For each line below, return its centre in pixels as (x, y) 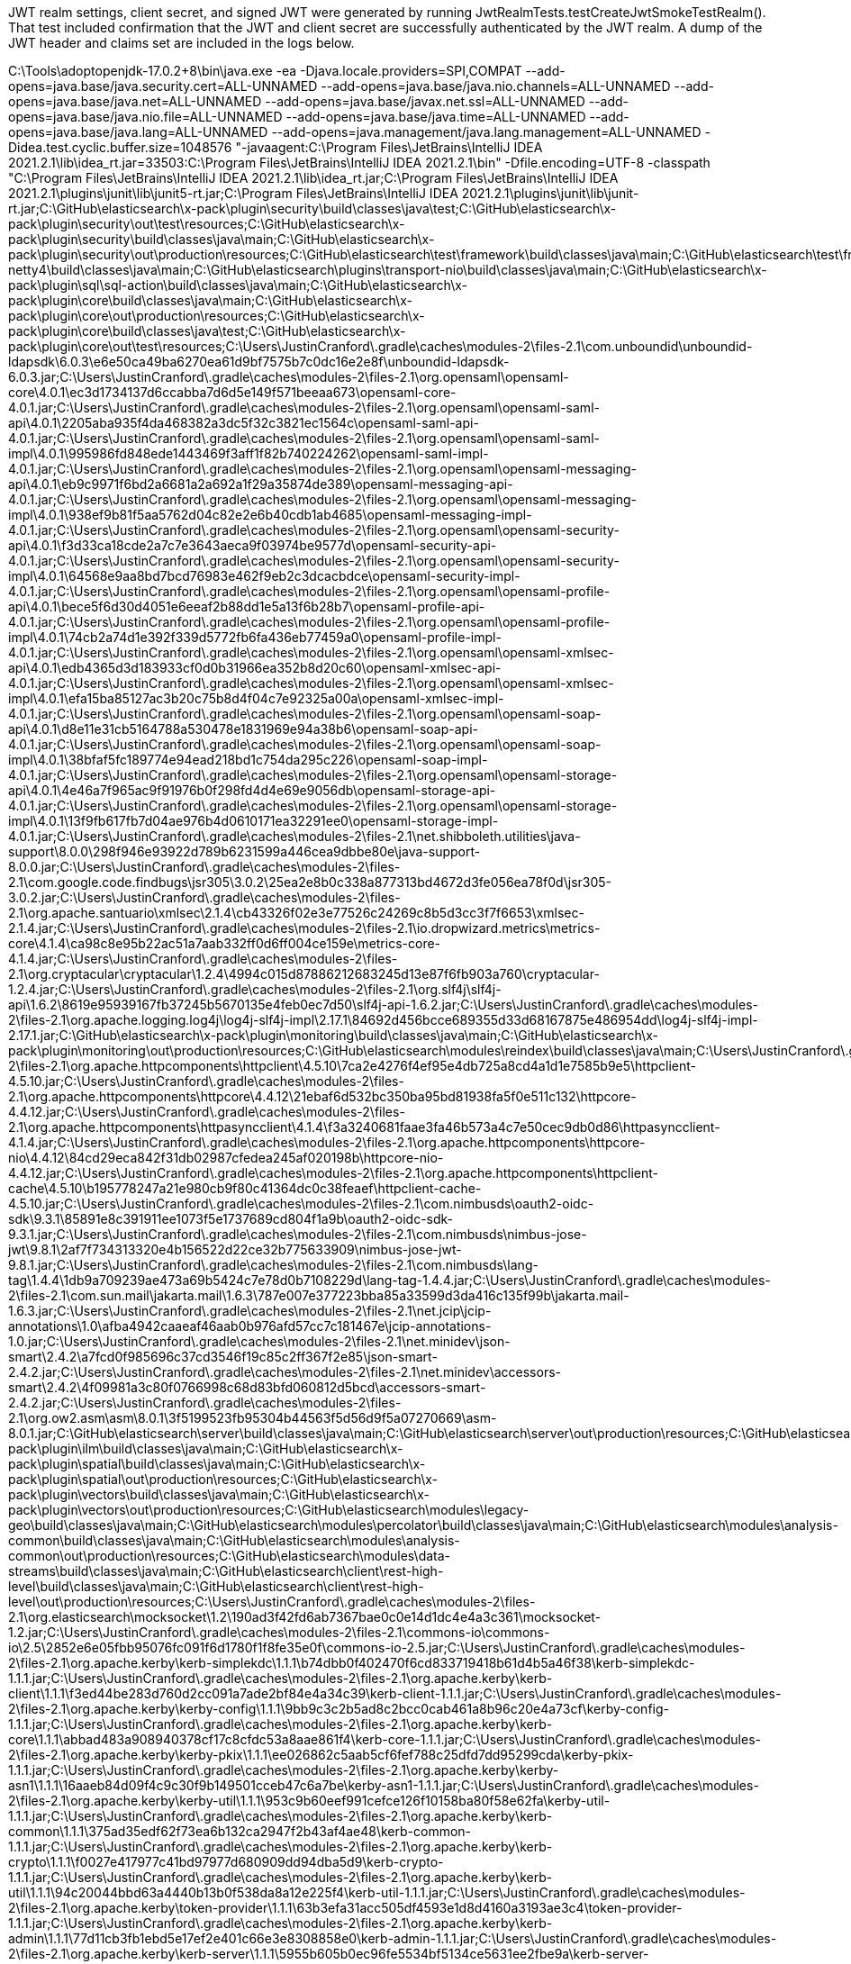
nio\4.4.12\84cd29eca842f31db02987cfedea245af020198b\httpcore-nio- (226, 1158)
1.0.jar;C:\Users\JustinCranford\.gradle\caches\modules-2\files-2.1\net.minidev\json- (259, 1341)
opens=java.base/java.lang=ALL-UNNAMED (138, 132)
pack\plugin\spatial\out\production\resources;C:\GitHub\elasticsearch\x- (223, 1479)
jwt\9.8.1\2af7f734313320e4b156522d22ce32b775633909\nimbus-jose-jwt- (235, 1249)
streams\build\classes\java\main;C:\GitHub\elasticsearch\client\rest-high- (226, 1571)
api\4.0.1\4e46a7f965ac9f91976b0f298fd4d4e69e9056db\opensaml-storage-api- (252, 790)
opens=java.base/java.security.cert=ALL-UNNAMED (163, 86)
